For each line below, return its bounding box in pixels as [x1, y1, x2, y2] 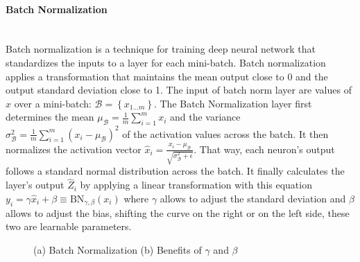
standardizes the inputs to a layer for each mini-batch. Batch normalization [6, 55, 326, 69]
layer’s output [6, 177, 65, 192]
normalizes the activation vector [6, 141, 142, 156]
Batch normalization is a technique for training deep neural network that [6, 42, 316, 56]
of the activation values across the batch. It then [122, 126, 329, 141]
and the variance [169, 110, 241, 124]
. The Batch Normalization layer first [153, 96, 312, 110]
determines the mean [6, 110, 94, 124]
